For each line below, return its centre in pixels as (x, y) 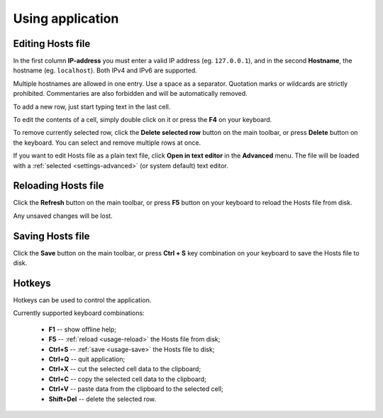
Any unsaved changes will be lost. (63, 216)
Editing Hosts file (52, 44)
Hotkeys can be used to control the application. (82, 300)
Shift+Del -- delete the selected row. (102, 399)
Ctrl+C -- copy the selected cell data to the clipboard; (128, 379)
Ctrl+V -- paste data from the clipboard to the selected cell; (136, 389)
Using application (66, 18)
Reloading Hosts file (59, 186)
